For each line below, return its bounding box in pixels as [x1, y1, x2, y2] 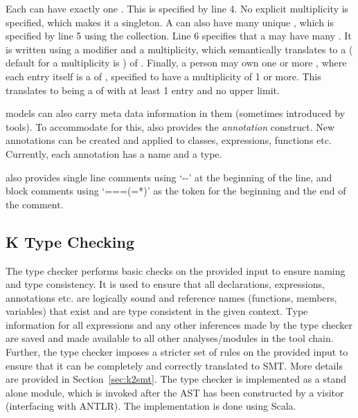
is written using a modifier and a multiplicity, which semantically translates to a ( [6, 42, 353, 56]
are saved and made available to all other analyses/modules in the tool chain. [6, 331, 334, 345]
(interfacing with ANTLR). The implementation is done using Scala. [6, 399, 296, 413]
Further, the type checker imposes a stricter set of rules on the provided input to [6, 345, 348, 359]
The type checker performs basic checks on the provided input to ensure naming [6, 263, 346, 278]
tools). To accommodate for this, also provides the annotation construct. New [6, 119, 335, 134]
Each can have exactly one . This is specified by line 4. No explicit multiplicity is [6, 1, 349, 15]
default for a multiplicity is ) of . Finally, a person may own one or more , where [6, 55, 347, 70]
